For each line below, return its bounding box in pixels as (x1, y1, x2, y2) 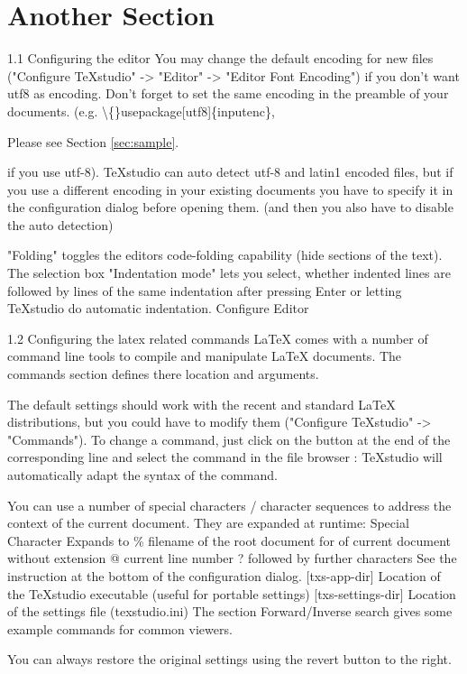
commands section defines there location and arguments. (7, 365, 319, 383)
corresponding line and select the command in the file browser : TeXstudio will (7, 448, 443, 466)
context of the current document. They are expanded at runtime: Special (7, 513, 409, 532)
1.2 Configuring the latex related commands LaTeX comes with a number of (7, 328, 428, 347)
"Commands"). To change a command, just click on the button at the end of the (7, 429, 451, 448)
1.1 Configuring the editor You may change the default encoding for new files (7, 49, 434, 68)
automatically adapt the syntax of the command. (7, 466, 278, 484)
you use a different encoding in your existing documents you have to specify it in (7, 180, 453, 199)
